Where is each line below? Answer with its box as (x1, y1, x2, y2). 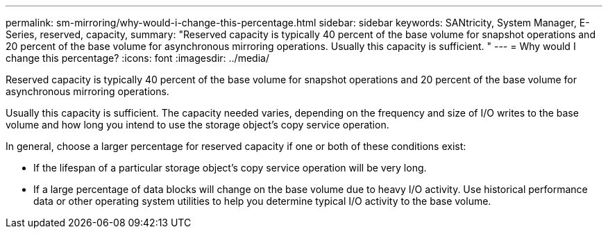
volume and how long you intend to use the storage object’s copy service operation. (6, 119, 389, 131)
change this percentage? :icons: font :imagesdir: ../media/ (6, 52, 269, 64)
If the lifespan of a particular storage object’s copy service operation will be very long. (33, 162, 427, 174)
